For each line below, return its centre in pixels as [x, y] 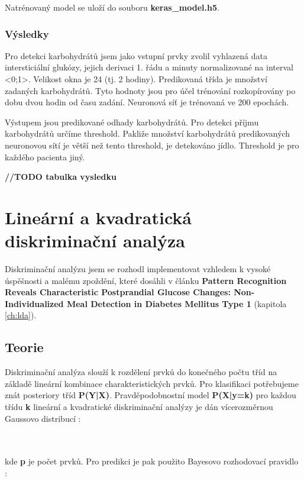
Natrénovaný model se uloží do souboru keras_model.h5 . [112, 7]
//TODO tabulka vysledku [61, 177]
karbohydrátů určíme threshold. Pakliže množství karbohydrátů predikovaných [148, 133]
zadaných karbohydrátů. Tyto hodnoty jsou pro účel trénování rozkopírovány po [150, 90]
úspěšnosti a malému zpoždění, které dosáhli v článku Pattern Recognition [146, 280]
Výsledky [27, 33]
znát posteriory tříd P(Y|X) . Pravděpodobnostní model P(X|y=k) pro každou [151, 395]
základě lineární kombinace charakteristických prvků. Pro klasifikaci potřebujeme [152, 383]
